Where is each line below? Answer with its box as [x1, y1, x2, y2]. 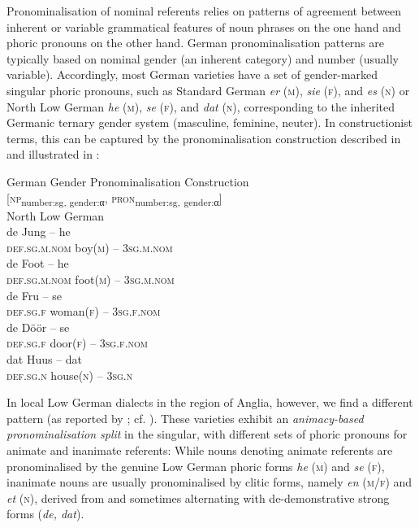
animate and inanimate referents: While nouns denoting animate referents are [6, 441, 393, 458]
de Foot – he [6, 255, 69, 272]
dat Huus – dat [6, 351, 83, 367]
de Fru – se [6, 286, 62, 303]
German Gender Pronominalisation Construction [6, 172, 249, 190]
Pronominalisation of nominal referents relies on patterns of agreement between [6, 2, 402, 19]
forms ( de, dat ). [6, 505, 84, 522]
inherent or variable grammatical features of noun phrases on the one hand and [6, 18, 401, 35]
